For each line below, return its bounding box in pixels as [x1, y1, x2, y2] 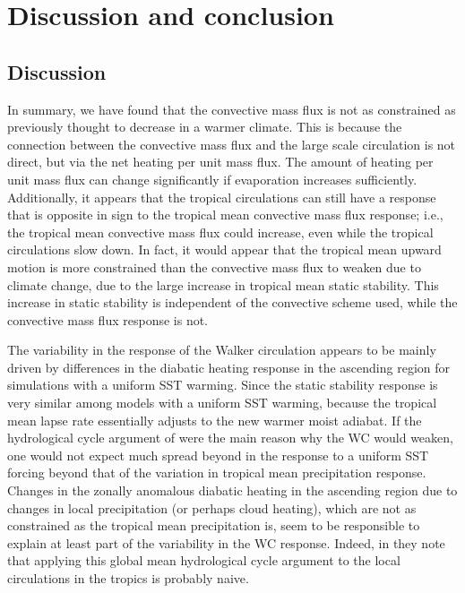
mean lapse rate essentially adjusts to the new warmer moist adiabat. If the [7, 410, 422, 429]
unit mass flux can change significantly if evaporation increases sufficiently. [7, 169, 418, 188]
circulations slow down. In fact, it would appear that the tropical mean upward [7, 240, 442, 259]
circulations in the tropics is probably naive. [7, 569, 249, 588]
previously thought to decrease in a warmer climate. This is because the [7, 117, 402, 136]
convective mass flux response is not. [7, 310, 208, 329]
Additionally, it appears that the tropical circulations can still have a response [7, 187, 436, 206]
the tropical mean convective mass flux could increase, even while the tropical [7, 222, 434, 241]
